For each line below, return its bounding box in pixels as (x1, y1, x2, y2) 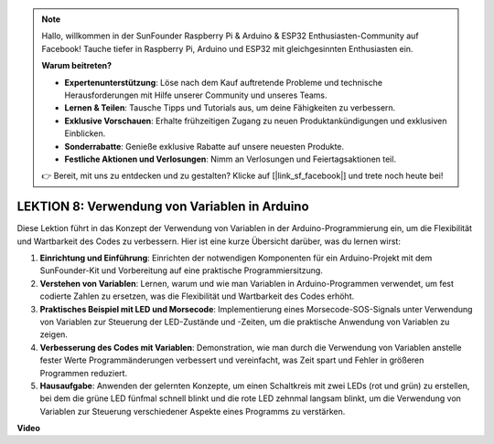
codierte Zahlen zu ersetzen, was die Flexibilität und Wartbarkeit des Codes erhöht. (39, 291, 355, 301)
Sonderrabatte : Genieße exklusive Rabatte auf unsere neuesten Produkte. (64, 141, 345, 152)
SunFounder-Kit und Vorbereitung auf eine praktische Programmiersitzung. (39, 265, 324, 276)
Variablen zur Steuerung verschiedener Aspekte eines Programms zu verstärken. (39, 406, 346, 417)
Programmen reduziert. (39, 367, 128, 378)
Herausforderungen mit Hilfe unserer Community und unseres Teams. (64, 90, 328, 100)
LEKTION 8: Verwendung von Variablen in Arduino (16, 199, 310, 215)
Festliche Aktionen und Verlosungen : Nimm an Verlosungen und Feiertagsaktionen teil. (64, 153, 397, 164)
